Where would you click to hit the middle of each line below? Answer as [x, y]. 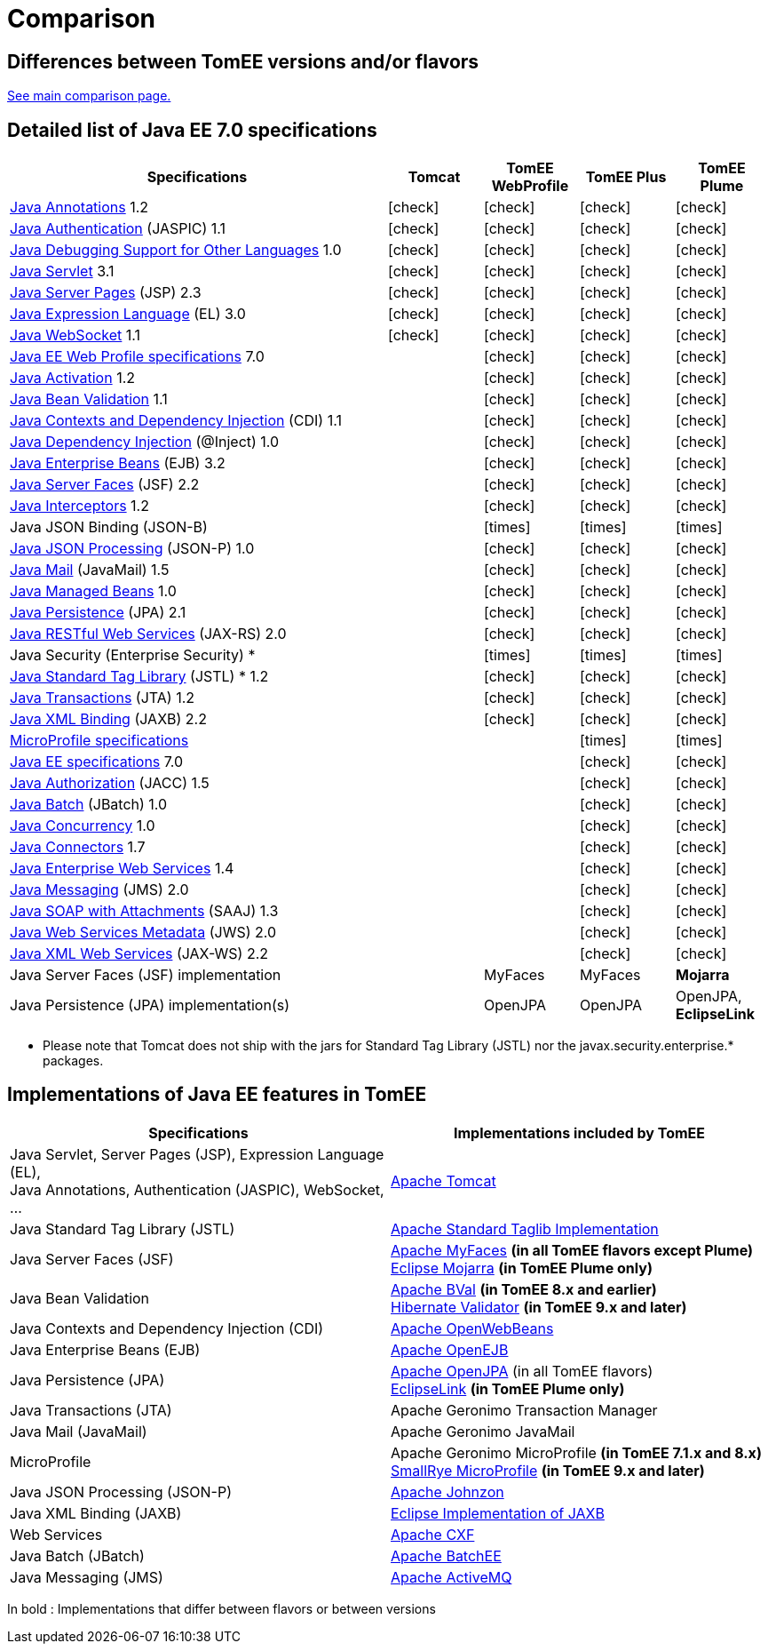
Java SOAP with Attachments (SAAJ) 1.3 [144, 911]
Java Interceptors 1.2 [79, 506]
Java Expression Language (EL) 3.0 [128, 314]
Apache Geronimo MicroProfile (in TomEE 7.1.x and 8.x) [576, 1452]
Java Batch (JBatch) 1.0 [89, 805]
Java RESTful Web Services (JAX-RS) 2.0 [148, 634]
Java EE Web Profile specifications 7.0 [137, 357]
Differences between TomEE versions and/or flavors [243, 61]
